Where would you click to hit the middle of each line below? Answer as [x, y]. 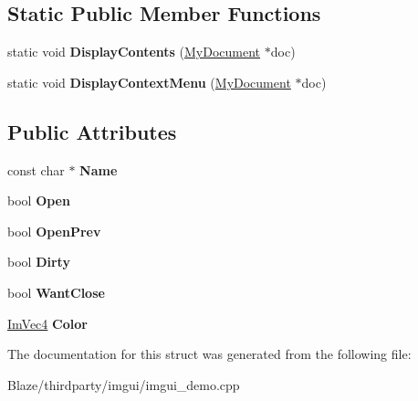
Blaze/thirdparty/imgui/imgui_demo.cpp [124, 384]
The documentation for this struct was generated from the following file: [209, 354]
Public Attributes [92, 131]
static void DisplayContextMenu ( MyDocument [149, 82]
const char [36, 169]
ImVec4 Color [47, 323]
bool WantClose [56, 292]
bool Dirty [39, 262]
